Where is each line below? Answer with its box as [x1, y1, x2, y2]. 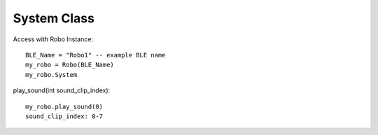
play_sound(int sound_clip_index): [13, 86, 111, 94]
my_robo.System [25, 71, 78, 78]
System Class [13, 10, 94, 26]
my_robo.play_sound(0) [25, 102, 104, 111]
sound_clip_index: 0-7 [25, 112, 104, 120]
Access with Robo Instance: [13, 35, 94, 43]
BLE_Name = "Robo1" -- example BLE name [25, 51, 166, 59]
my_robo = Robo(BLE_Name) [25, 61, 115, 69]
